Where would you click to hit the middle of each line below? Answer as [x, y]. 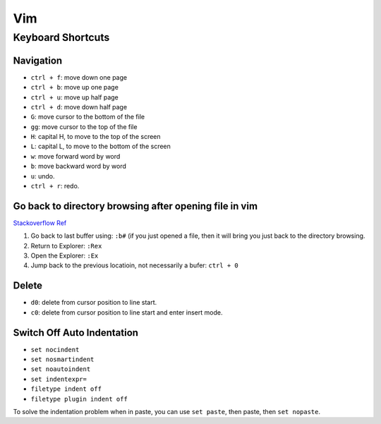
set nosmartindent [62, 359]
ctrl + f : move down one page [79, 77]
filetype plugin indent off [79, 399]
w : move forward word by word [75, 156]
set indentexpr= [59, 379]
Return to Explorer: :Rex [66, 246]
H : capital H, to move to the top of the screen [96, 137]
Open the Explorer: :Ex [65, 256]
